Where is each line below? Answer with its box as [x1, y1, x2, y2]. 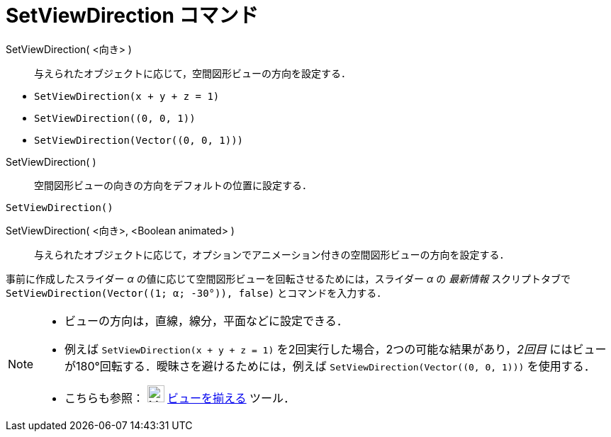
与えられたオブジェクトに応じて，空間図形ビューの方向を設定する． [34, 67, 352, 79]
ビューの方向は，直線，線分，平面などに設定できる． [65, 313, 348, 328]
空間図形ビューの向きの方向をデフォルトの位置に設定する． [34, 178, 312, 191]
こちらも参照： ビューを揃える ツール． [65, 390, 296, 405]
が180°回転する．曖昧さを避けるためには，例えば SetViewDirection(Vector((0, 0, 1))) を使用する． [65, 358, 595, 373]
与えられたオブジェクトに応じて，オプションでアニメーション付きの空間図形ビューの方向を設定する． [34, 248, 510, 261]
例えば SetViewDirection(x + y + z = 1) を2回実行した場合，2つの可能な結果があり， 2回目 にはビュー [65, 341, 607, 356]
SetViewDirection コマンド [6, 4, 259, 28]
